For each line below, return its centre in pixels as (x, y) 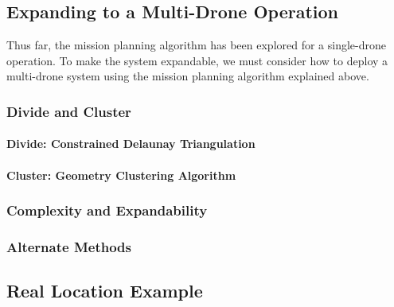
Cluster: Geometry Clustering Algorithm (121, 175)
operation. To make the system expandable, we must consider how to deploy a (197, 60)
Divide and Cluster (69, 111)
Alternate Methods (69, 246)
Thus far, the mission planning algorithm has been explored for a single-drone (197, 45)
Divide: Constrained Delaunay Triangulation (131, 144)
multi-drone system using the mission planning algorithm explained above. (188, 76)
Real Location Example (105, 291)
